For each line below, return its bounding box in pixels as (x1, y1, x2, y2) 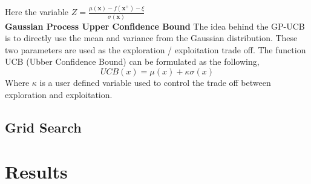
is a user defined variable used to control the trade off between (39, 76, 271, 88)
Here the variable (5, 5, 69, 18)
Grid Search (5, 117, 82, 136)
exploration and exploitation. (5, 88, 113, 100)
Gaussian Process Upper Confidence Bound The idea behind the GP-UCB (5, 19, 305, 32)
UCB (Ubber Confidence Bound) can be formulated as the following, (5, 55, 260, 68)
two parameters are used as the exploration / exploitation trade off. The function (5, 43, 306, 56)
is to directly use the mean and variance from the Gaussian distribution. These (5, 31, 298, 44)
